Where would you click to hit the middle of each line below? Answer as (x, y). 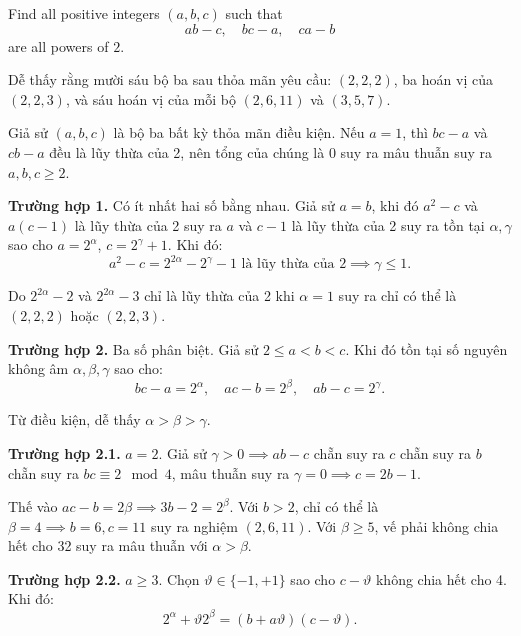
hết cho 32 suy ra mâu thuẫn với (108, 545)
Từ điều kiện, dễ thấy (74, 419)
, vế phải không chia (436, 525)
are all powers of (58, 45)
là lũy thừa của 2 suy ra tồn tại (388, 224)
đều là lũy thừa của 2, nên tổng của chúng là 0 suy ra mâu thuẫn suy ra (271, 151)
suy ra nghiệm (194, 525)
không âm (38, 368)
